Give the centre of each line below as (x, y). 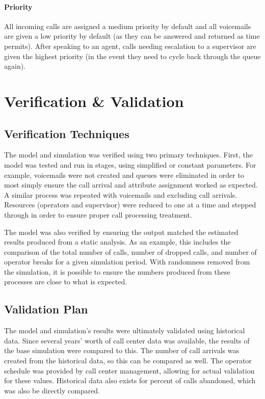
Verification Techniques (67, 133)
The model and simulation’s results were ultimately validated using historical (125, 330)
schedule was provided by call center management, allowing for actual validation (129, 370)
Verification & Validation (94, 101)
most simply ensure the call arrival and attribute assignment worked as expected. (131, 185)
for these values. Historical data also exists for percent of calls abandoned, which (130, 380)
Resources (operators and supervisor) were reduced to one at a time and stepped (130, 205)
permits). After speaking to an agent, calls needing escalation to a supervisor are (130, 46)
